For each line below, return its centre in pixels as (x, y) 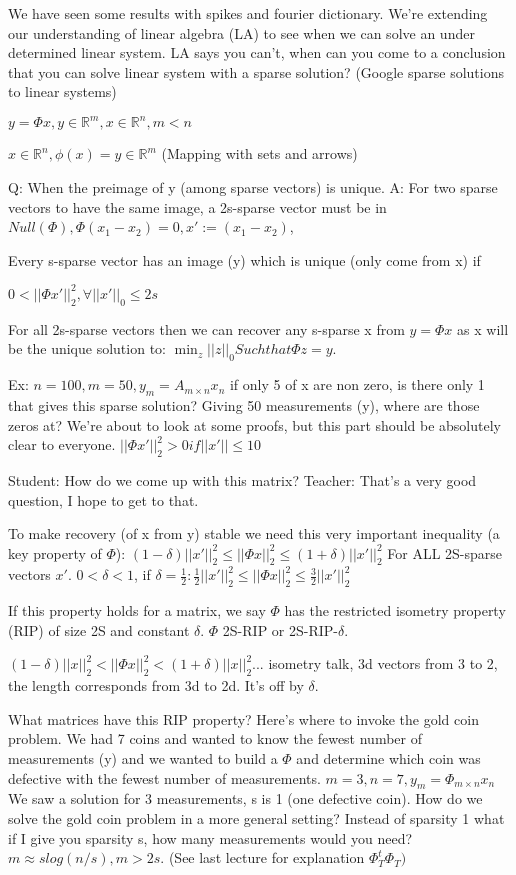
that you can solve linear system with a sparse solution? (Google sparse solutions (256, 71)
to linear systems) (62, 91)
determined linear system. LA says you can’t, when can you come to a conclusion (257, 52)
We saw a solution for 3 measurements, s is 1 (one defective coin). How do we (245, 798)
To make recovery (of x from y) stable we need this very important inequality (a (254, 533)
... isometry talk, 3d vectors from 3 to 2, (375, 663)
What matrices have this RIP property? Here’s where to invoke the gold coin (243, 718)
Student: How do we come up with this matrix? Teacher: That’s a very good (242, 479)
